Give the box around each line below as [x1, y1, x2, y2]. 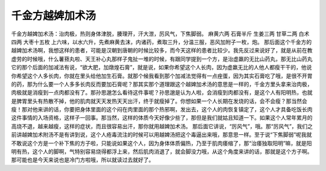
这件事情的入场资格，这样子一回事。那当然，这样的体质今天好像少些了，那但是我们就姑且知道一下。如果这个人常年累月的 [11, 114, 313, 122]
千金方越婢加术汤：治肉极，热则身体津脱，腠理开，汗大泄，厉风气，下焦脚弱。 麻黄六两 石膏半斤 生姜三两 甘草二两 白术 [11, 30, 310, 37]
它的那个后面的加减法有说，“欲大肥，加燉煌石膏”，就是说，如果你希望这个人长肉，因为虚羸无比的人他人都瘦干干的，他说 [11, 64, 312, 71]
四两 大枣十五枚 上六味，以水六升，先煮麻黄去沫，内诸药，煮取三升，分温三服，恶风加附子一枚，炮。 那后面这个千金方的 [11, 38, 312, 45]
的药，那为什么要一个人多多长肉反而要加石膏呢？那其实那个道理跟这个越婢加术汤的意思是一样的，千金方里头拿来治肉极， [11, 80, 313, 87]
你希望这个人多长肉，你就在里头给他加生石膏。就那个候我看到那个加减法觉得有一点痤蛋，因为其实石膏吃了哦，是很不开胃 [11, 72, 313, 79]
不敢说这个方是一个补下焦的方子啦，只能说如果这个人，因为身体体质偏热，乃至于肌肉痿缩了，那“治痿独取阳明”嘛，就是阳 [11, 139, 312, 147]
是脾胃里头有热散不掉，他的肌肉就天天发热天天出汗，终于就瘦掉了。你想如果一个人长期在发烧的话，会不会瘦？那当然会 [11, 97, 307, 105]
